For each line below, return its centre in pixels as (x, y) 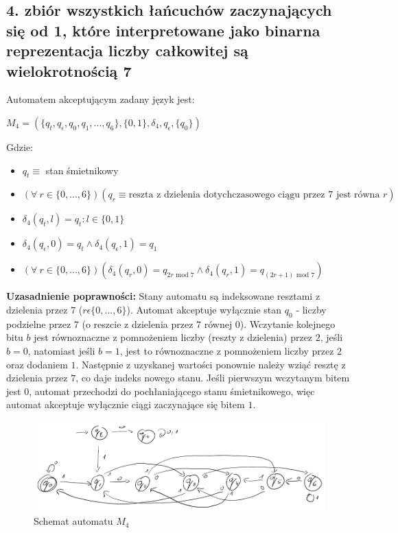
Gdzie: (20, 146)
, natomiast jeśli (61, 350)
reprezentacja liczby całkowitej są (127, 50)
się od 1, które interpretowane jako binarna (163, 30)
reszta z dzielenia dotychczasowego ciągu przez (227, 195)
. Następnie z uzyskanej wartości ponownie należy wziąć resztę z (211, 364)
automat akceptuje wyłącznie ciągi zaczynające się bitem (126, 404)
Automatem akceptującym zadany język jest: (101, 99)
